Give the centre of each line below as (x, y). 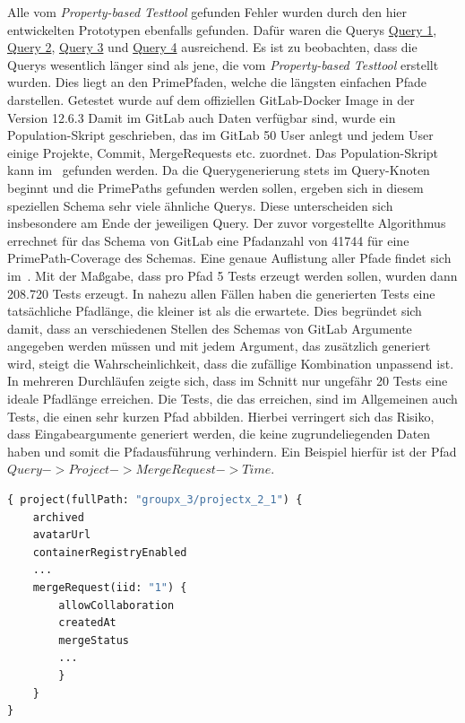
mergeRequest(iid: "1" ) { (110, 588)
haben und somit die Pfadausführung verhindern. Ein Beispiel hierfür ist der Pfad (232, 451)
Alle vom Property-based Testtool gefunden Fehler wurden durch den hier (207, 12)
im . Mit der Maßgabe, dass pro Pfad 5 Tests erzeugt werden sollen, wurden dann (232, 275)
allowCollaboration (116, 605)
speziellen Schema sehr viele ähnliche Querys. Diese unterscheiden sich (200, 205)
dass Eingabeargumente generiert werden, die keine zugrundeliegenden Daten (219, 434)
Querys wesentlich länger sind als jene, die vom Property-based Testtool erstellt (223, 64)
